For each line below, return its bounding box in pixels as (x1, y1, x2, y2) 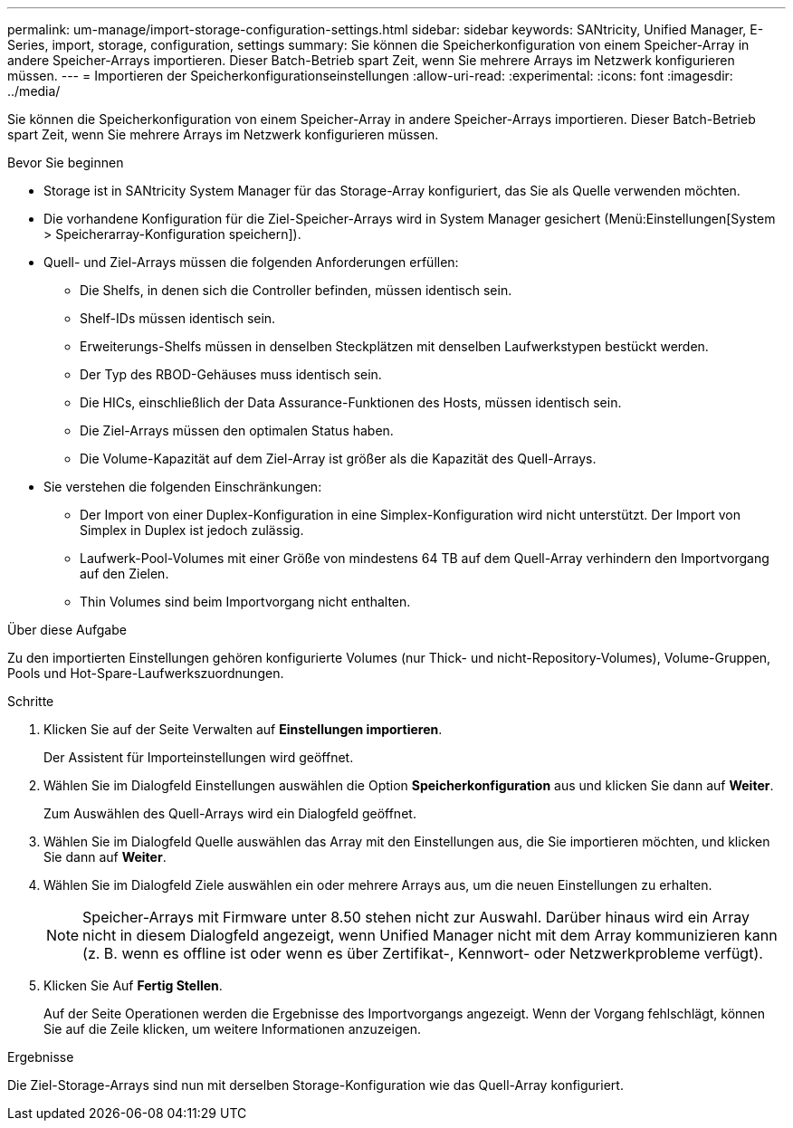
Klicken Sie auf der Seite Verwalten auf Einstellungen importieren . (43, 722, 443, 737)
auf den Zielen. (80, 566, 169, 581)
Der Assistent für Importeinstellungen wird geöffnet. (43, 750, 354, 765)
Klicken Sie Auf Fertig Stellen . (43, 978, 223, 993)
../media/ (7, 83, 61, 99)
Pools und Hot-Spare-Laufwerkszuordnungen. (7, 665, 284, 681)
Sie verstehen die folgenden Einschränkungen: (43, 479, 322, 494)
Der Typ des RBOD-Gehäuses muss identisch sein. (80, 367, 382, 382)
